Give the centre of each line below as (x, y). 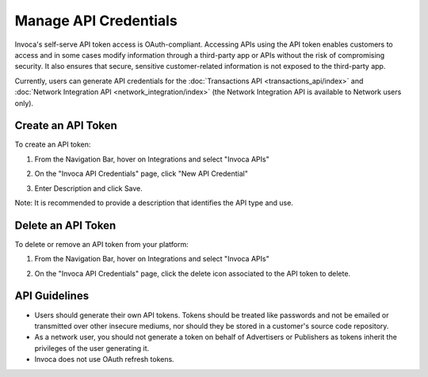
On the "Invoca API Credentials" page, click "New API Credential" (141, 173)
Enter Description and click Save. (88, 188)
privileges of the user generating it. (92, 348)
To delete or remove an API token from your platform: (102, 244)
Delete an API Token (65, 225)
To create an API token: (53, 145)
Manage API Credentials (96, 21)
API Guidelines (52, 296)
